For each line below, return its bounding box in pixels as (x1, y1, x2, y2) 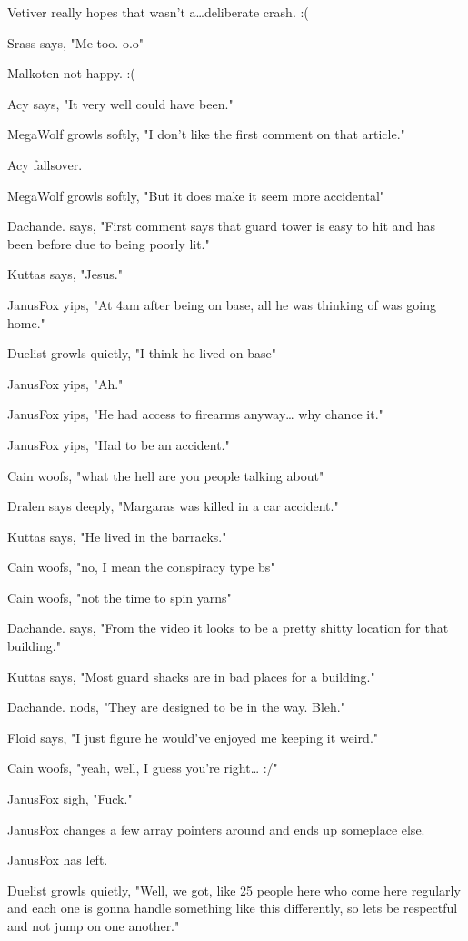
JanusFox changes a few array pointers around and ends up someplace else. (7, 819, 425, 838)
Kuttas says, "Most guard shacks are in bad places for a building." (7, 666, 375, 686)
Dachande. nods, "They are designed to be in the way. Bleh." (7, 697, 345, 716)
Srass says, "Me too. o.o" (7, 33, 144, 52)
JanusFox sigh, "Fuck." (7, 789, 133, 808)
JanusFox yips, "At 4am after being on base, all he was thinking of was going (7, 295, 436, 314)
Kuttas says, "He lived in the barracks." (7, 526, 227, 546)
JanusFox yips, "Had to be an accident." (7, 435, 230, 454)
